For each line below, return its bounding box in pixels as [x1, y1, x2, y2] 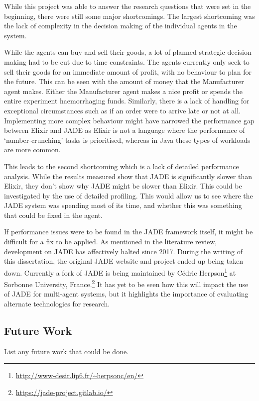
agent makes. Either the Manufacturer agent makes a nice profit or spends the [4, 86, 243, 96]
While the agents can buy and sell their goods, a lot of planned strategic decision [4, 47, 252, 57]
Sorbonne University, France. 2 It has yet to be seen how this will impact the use [4, 278, 249, 289]
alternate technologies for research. [4, 298, 110, 308]
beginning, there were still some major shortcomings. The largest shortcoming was [4, 10, 255, 21]
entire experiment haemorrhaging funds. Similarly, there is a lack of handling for [4, 96, 250, 106]
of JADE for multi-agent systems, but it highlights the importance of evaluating [4, 289, 249, 299]
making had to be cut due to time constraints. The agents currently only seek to [4, 56, 250, 67]
